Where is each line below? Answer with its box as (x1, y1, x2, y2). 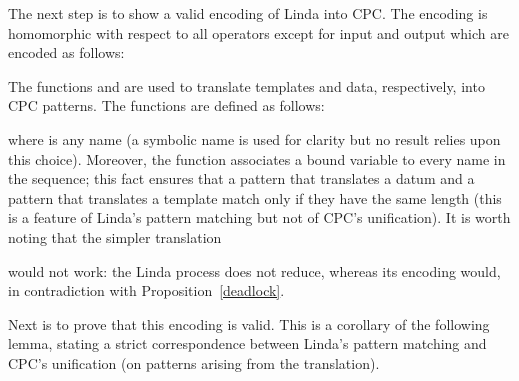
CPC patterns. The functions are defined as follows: (8, 95, 325, 116)
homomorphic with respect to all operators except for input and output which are (8, 22, 509, 43)
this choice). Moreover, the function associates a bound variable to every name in (8, 148, 506, 169)
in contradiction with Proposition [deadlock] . (8, 280, 285, 301)
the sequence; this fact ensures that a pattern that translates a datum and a (8, 168, 475, 189)
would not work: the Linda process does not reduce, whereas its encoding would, (8, 260, 501, 281)
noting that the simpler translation (8, 226, 222, 247)
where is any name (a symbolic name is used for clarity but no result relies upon (8, 128, 501, 149)
